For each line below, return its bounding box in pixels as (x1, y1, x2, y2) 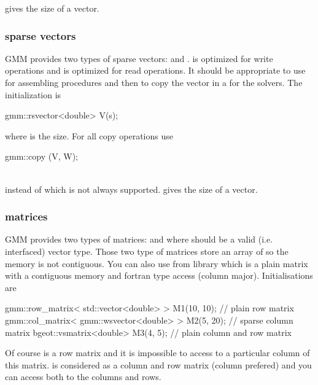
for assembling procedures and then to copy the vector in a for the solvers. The (5, 76, 303, 88)
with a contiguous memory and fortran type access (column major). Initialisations (5, 269, 313, 282)
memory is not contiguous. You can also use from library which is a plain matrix (5, 257, 308, 270)
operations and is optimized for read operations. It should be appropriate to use (5, 64, 306, 77)
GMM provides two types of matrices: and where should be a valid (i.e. (5, 233, 273, 246)
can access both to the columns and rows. (5, 370, 161, 383)
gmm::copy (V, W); (5, 150, 78, 163)
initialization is (5, 88, 61, 101)
